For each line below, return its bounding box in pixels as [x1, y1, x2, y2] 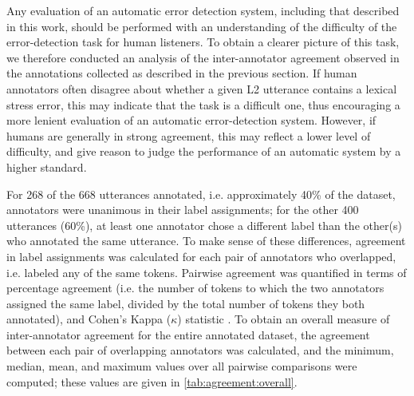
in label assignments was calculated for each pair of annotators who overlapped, [6, 247, 396, 264]
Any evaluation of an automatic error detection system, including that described [6, 2, 400, 18]
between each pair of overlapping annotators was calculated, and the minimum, [6, 342, 394, 358]
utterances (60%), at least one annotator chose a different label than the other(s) [6, 216, 402, 233]
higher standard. [6, 158, 87, 175]
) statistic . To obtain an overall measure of [177, 311, 390, 327]
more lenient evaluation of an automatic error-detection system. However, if [6, 112, 377, 129]
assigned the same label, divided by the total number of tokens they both [6, 295, 365, 311]
